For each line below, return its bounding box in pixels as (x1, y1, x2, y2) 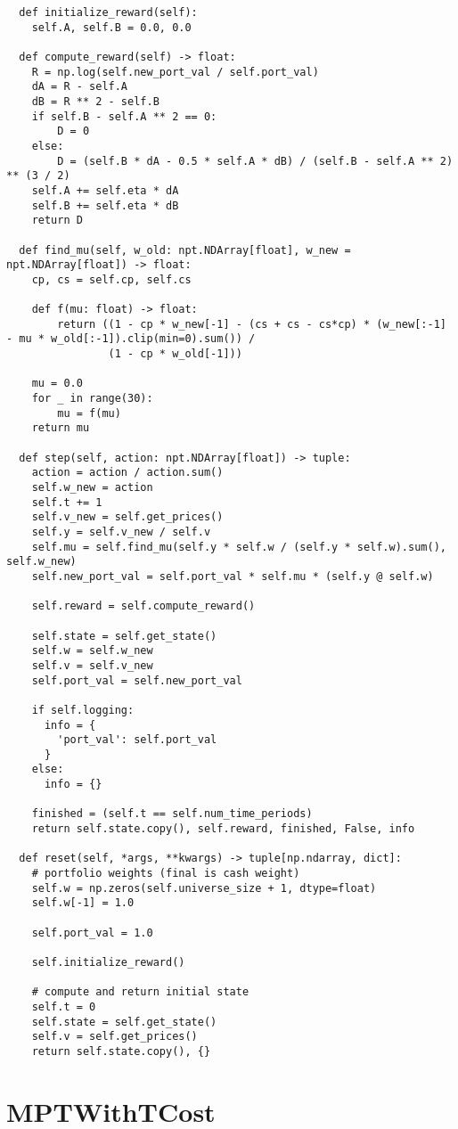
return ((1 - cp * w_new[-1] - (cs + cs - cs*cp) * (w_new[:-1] (57, 317, 446, 331)
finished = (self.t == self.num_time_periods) (31, 807, 313, 821)
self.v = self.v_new (31, 659, 153, 672)
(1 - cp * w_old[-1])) (108, 348, 242, 361)
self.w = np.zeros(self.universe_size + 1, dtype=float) (31, 881, 377, 895)
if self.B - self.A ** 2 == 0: (31, 110, 217, 123)
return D (31, 214, 83, 227)
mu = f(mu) (57, 406, 121, 420)
